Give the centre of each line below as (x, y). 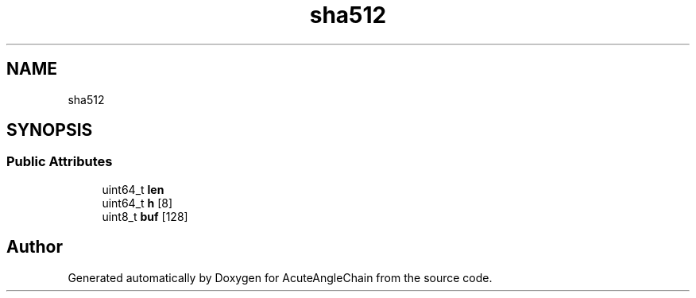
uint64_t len (133, 189)
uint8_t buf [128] (145, 216)
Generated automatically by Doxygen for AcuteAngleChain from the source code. (280, 277)
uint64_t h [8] (137, 203)
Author (35, 247)
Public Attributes (60, 162)
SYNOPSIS (50, 130)
